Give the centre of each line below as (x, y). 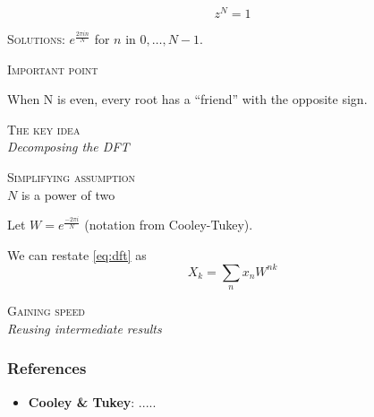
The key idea (44, 129)
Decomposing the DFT (68, 147)
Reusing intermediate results (85, 328)
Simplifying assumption (72, 177)
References (47, 368)
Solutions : (36, 39)
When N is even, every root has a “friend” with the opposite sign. (187, 99)
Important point (53, 69)
